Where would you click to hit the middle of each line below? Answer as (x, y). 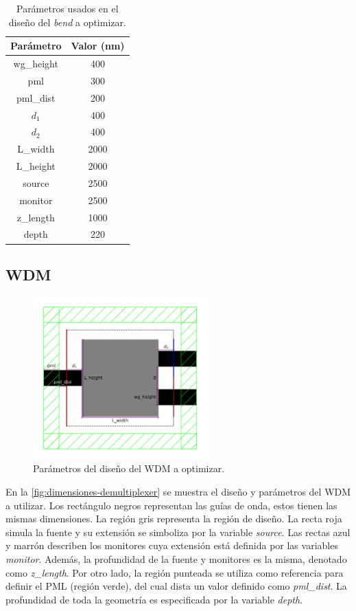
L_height (36, 166)
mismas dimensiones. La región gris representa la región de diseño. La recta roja (174, 519)
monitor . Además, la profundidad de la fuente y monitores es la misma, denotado (176, 558)
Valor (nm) (98, 46)
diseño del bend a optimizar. (67, 22)
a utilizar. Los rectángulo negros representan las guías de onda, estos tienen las (171, 505)
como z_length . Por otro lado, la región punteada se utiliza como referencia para (175, 572)
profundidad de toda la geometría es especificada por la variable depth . (154, 599)
